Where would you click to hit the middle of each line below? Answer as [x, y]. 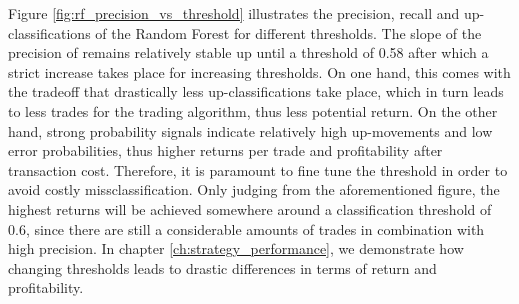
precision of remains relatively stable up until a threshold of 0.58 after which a [248, 52]
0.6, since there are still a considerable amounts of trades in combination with [246, 228]
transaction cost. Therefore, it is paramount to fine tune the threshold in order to [258, 169]
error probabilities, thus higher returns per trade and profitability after [225, 150]
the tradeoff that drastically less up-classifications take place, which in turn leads [256, 91]
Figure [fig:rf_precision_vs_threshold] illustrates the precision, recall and [234, 13]
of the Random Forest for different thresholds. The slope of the [288, 32]
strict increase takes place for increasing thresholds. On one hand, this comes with [259, 71]
